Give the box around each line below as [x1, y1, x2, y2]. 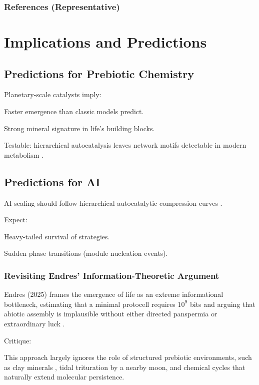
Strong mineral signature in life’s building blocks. [4, 123, 155, 133]
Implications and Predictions [4, 32, 207, 52]
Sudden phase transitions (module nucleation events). [4, 248, 168, 258]
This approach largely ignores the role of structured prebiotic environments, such [4, 352, 252, 362]
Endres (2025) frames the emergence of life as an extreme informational [4, 289, 223, 299]
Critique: [4, 335, 31, 345]
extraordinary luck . [4, 318, 65, 328]
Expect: [4, 214, 27, 225]
